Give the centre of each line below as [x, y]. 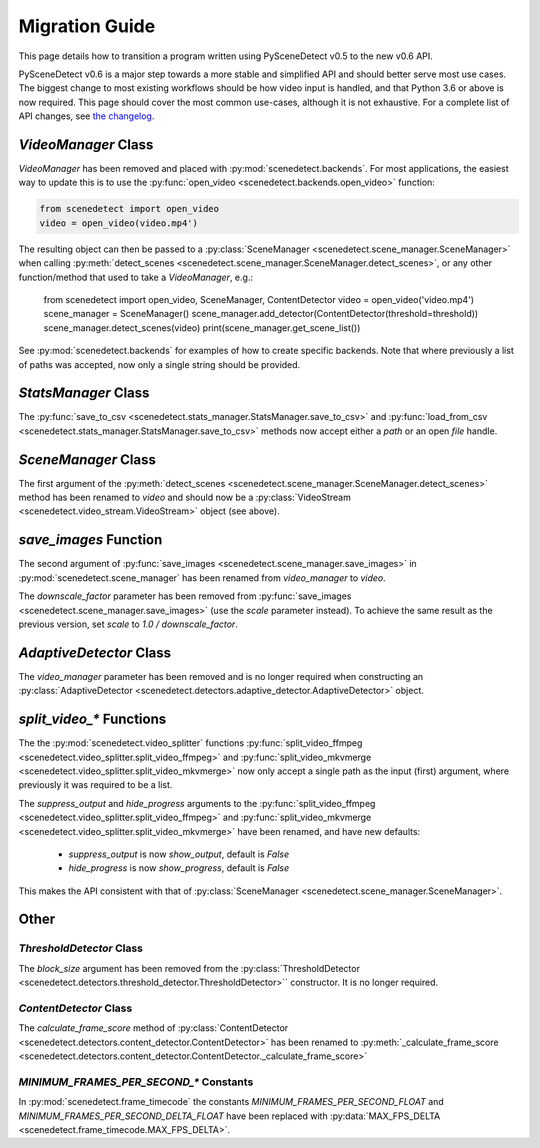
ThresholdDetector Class [81, 948]
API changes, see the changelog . [86, 116]
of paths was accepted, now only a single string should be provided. [159, 364]
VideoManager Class [86, 144]
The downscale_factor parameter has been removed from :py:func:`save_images [185, 596]
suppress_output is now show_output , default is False [179, 854]
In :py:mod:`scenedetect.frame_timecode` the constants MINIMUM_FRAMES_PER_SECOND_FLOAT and [231, 1102]
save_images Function [90, 540]
